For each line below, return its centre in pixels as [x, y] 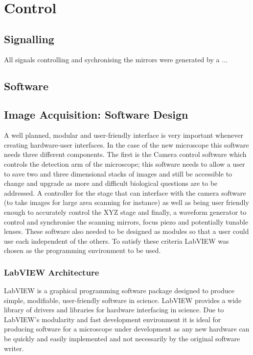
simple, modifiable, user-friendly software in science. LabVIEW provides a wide [123, 300]
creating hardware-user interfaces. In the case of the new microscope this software [126, 144]
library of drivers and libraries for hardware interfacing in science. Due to [114, 310]
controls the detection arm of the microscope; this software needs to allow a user [125, 164]
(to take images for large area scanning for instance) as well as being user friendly [126, 202]
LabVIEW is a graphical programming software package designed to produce [119, 291]
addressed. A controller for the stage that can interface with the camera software [125, 192]
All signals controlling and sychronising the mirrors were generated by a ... [116, 59]
